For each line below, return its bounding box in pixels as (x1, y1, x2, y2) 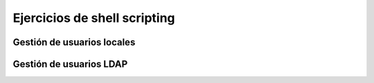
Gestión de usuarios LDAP (12, 58, 128, 70)
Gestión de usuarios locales (12, 36, 136, 48)
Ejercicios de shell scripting (12, 10, 176, 25)
